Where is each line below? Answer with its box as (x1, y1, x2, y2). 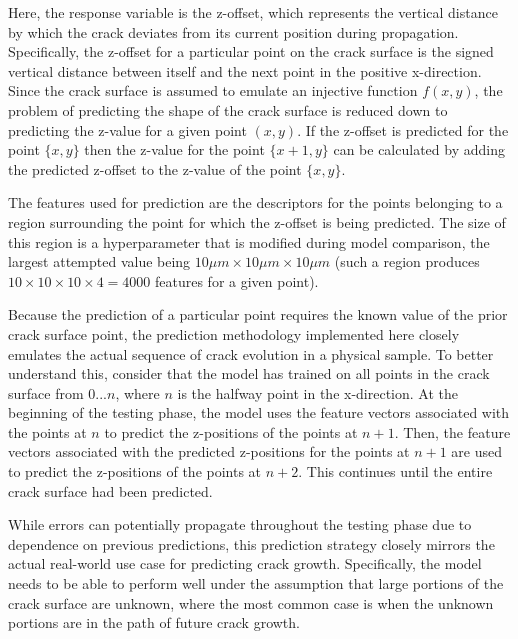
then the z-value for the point (84, 139, 265, 160)
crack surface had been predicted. (8, 480, 213, 501)
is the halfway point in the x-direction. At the (177, 382, 459, 403)
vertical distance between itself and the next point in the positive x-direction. (8, 60, 482, 81)
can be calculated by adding (333, 139, 505, 160)
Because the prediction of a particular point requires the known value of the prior (8, 304, 508, 325)
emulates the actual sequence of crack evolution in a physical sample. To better (8, 343, 494, 364)
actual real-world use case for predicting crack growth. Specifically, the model (8, 553, 482, 574)
